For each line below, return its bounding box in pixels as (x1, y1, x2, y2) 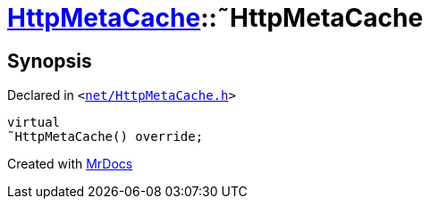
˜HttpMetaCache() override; (7, 129, 204, 144)
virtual (7, 115, 61, 130)
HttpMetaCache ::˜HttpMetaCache (7, 3, 424, 33)
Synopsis (7, 49, 92, 72)
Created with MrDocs (7, 156, 133, 172)
